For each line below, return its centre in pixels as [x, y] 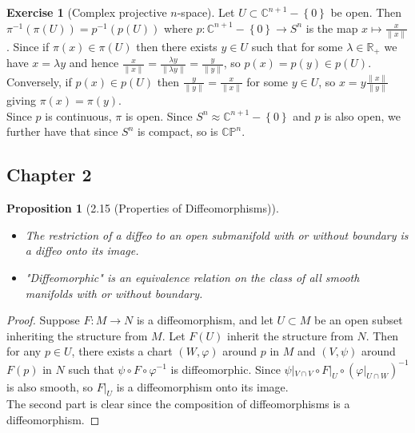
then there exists [177, 46]
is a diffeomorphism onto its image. [202, 386]
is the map [332, 28]
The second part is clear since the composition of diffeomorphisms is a [178, 404]
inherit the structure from [290, 335]
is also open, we [362, 115]
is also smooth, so [50, 386]
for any [24, 351]
